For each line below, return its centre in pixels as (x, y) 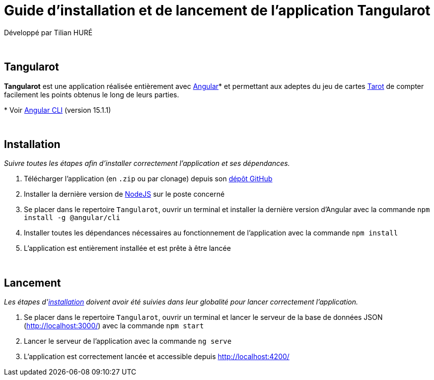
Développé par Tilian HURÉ (48, 32)
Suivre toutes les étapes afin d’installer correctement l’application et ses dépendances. (147, 163)
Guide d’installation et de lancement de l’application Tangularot (217, 10)
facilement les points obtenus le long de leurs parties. (92, 94)
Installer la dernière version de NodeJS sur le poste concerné (124, 194)
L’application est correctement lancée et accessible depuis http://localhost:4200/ (157, 357)
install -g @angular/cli (72, 218)
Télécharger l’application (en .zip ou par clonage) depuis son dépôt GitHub (148, 179)
